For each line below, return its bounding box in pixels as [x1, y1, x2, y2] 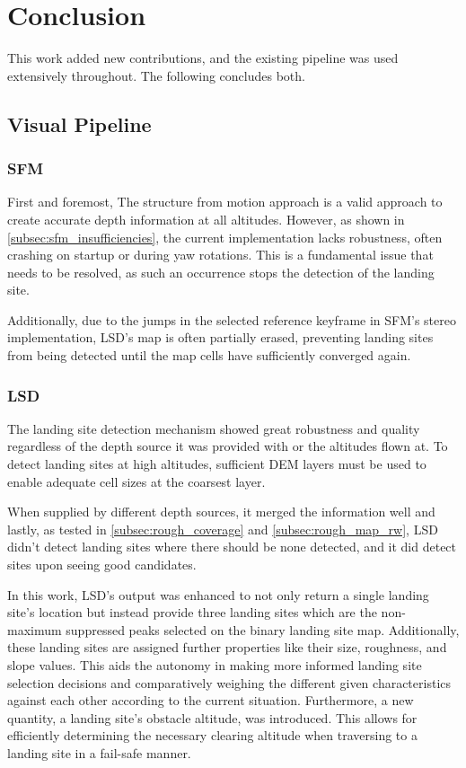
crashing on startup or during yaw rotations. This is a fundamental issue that [7, 245, 434, 264]
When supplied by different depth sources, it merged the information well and [7, 502, 435, 521]
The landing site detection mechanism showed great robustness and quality [7, 419, 420, 437]
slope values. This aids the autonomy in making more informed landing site [7, 656, 422, 674]
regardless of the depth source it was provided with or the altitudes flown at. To [7, 437, 448, 455]
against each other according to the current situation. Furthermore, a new [7, 691, 414, 710]
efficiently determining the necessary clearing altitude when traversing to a [7, 726, 418, 745]
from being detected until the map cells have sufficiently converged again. [7, 346, 411, 365]
